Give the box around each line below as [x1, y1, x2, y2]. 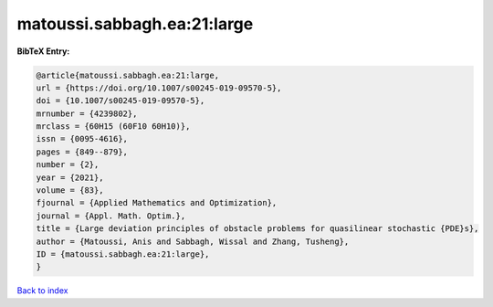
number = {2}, [36, 160, 100, 170]
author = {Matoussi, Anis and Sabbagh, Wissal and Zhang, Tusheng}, [36, 236, 350, 247]
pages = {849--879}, [36, 146, 128, 157]
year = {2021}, [36, 172, 104, 183]
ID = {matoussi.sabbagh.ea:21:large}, [36, 249, 210, 259]
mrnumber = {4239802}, [36, 108, 138, 119]
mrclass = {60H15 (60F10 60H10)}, [36, 122, 191, 132]
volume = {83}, [36, 185, 104, 196]
